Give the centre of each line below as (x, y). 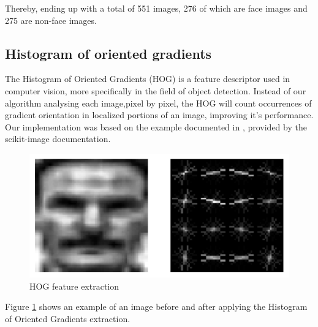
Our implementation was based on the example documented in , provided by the (156, 126)
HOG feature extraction (74, 286)
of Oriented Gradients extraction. (68, 318)
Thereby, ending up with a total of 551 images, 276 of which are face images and (156, 8)
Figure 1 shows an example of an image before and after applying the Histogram (156, 306)
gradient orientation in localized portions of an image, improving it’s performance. (159, 115)
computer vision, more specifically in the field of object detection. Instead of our (156, 90)
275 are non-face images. (51, 20)
